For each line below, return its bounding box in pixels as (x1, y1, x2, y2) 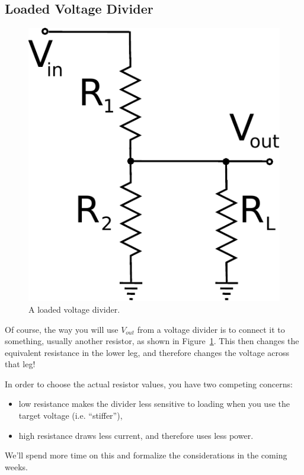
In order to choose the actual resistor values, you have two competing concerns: (5, 377, 293, 390)
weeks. (5, 460, 28, 473)
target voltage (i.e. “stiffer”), (18, 409, 123, 422)
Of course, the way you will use (5, 323, 119, 335)
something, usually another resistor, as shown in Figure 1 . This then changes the (5, 335, 299, 347)
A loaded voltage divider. (28, 303, 120, 315)
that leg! (5, 358, 36, 370)
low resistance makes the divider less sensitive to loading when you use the (18, 397, 290, 410)
